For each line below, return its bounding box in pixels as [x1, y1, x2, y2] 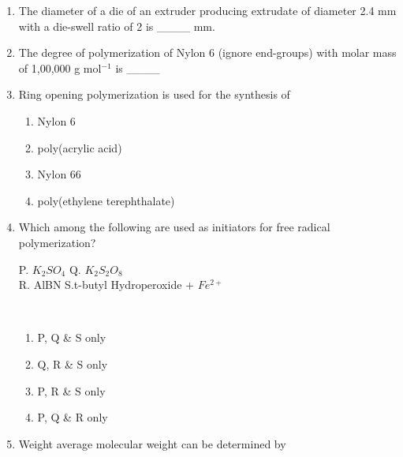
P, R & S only [37, 382, 106, 399]
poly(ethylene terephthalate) [37, 192, 175, 208]
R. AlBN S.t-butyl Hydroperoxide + [18, 276, 194, 293]
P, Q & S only [37, 329, 106, 346]
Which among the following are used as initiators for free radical [18, 219, 330, 235]
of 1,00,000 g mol [18, 59, 102, 76]
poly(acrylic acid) [37, 139, 122, 155]
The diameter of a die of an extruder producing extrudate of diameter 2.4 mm [18, 2, 397, 18]
